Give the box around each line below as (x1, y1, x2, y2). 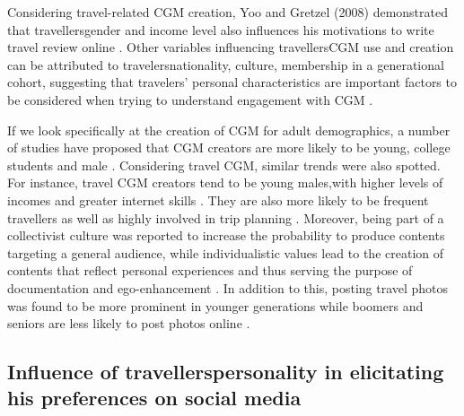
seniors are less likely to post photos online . (7, 314, 250, 333)
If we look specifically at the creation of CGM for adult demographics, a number (7, 120, 451, 139)
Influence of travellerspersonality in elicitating (7, 358, 444, 386)
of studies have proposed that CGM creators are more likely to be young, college (7, 138, 451, 157)
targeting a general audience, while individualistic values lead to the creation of (7, 243, 444, 262)
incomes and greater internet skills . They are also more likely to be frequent (7, 190, 429, 209)
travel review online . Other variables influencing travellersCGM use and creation (7, 38, 454, 56)
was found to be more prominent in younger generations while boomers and (7, 296, 424, 315)
